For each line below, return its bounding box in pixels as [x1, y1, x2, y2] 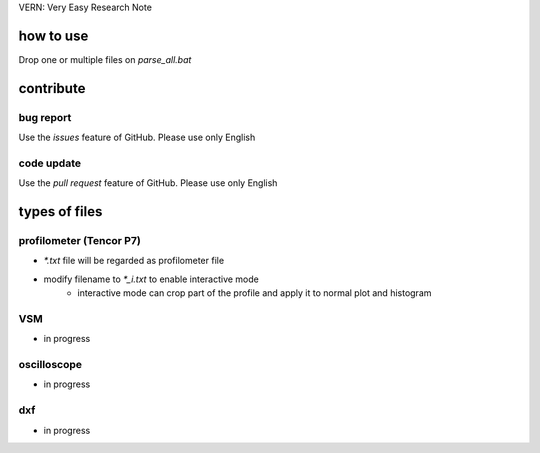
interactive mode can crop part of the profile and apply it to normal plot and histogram [77, 287, 432, 299]
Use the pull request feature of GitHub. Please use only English [18, 177, 278, 189]
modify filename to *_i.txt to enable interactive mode [43, 273, 259, 285]
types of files [18, 203, 103, 220]
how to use [18, 27, 89, 44]
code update [18, 156, 82, 170]
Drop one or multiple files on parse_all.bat [18, 53, 192, 65]
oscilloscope [18, 358, 83, 372]
